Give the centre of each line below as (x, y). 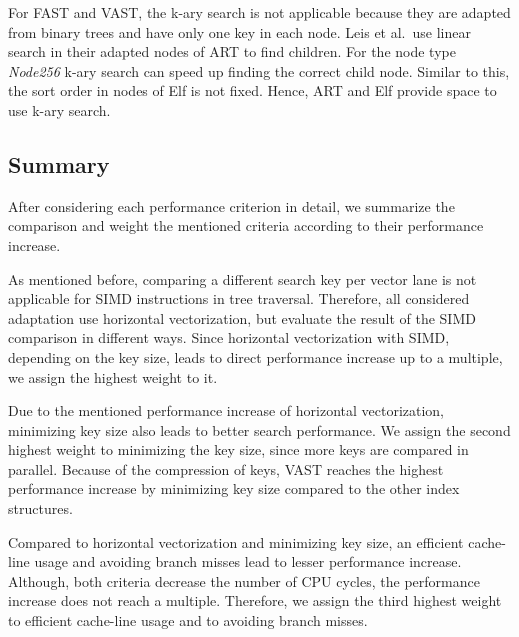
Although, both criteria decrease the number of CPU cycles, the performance (244, 580)
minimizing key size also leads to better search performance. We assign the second (259, 429)
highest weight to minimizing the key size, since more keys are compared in (238, 449)
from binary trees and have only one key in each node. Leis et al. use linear (239, 31)
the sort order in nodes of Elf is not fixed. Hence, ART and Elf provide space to (252, 90)
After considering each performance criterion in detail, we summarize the (231, 205)
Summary (59, 163)
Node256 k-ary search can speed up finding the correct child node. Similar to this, (259, 70)
